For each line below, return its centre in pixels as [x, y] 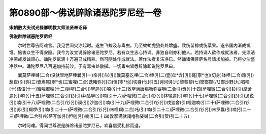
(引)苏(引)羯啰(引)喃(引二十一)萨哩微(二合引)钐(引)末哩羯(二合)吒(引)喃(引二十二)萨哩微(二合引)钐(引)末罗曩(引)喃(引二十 [130, 109]
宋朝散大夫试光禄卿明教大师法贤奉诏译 [48, 27]
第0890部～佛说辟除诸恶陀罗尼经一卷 [85, 13]
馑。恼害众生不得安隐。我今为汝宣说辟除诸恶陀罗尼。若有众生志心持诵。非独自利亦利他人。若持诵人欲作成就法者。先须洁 [132, 52]
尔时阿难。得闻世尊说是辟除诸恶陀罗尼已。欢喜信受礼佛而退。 [80, 125]
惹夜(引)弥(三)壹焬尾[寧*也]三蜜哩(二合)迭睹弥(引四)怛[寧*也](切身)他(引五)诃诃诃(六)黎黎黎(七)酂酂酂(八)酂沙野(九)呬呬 [129, 82]
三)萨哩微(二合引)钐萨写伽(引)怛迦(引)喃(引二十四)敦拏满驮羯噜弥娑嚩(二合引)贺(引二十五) [99, 116]
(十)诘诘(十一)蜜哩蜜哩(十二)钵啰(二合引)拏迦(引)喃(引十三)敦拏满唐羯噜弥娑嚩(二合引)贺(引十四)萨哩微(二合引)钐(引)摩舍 [131, 89]
